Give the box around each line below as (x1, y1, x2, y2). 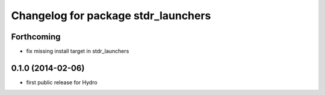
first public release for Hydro (26, 78, 97, 86)
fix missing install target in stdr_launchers (26, 48, 129, 55)
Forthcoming (11, 32, 61, 42)
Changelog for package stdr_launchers (11, 9, 211, 22)
